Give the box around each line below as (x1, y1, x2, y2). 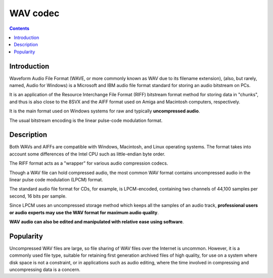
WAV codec (9, 8, 60, 19)
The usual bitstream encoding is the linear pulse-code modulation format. (9, 117, 163, 124)
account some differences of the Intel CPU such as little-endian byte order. (9, 151, 165, 157)
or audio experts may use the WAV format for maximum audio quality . (9, 209, 159, 215)
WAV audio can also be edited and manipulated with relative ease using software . (9, 219, 184, 225)
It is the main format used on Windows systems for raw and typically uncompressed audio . (9, 108, 200, 114)
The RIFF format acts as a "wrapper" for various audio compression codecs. (9, 160, 168, 167)
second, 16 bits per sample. (9, 193, 67, 199)
